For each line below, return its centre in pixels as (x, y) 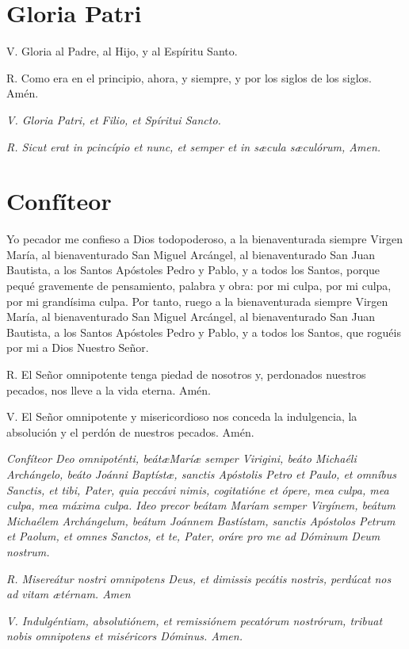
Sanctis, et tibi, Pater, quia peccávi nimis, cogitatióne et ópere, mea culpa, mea (198, 489)
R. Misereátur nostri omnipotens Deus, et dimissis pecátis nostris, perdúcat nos (199, 578)
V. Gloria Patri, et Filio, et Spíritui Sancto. (114, 119)
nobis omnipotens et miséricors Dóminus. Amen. (124, 636)
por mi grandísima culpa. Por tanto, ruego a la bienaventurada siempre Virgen (197, 301)
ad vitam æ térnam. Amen (69, 594)
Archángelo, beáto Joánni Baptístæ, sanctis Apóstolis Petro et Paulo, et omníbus (201, 473)
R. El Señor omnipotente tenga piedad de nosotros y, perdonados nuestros (186, 374)
